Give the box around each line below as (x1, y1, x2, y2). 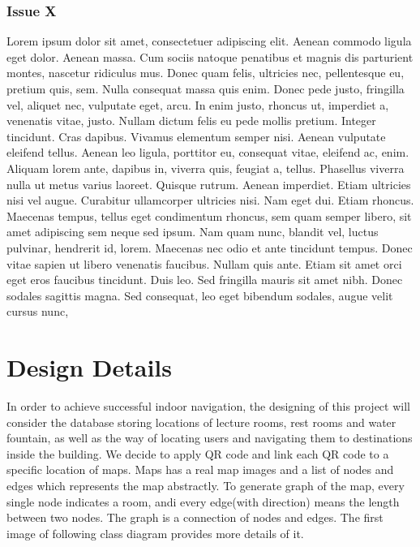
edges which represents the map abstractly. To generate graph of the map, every (6, 477, 405, 493)
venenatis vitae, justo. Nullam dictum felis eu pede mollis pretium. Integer (6, 112, 376, 129)
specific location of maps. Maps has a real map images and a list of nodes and (6, 461, 394, 478)
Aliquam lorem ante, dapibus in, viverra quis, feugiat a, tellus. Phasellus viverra (6, 159, 405, 176)
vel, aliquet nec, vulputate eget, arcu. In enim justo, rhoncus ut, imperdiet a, (6, 96, 389, 113)
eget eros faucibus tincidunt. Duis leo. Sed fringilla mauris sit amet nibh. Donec (6, 271, 403, 288)
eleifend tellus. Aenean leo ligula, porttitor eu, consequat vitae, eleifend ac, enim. (6, 144, 409, 161)
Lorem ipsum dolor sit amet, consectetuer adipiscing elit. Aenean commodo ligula (6, 32, 412, 50)
